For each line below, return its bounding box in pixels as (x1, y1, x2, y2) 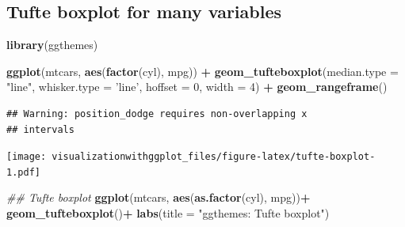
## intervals (6, 123, 75, 135)
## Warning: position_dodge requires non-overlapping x (6, 108, 308, 119)
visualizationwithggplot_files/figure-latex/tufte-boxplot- (52, 151, 376, 163)
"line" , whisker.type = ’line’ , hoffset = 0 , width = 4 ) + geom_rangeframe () (6, 78, 388, 95)
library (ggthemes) (6, 36, 98, 53)
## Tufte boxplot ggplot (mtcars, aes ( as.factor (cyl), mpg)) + (6, 189, 311, 206)
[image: (6, 151, 47, 163)
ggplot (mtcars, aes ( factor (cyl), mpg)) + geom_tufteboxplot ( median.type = (6, 62, 399, 79)
